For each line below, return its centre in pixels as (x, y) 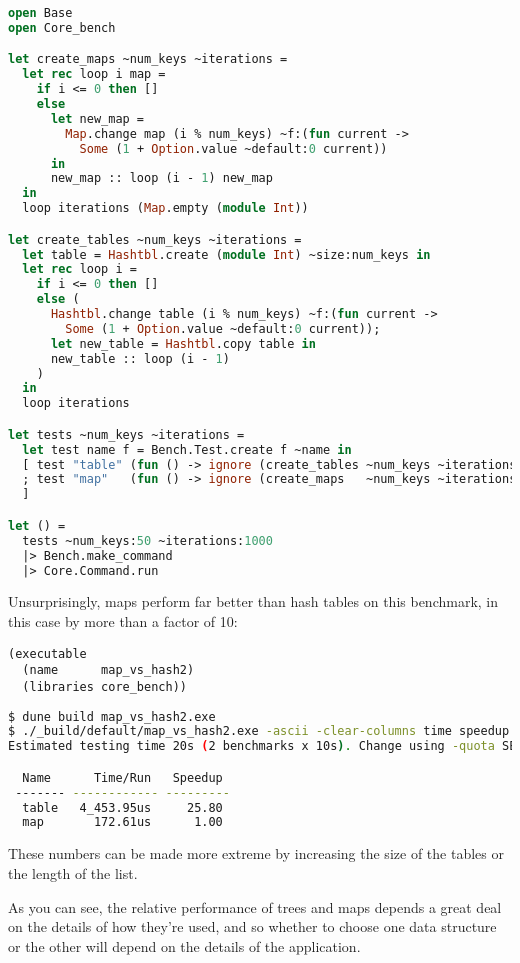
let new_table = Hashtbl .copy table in (183, 343)
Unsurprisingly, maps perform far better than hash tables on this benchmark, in (253, 601)
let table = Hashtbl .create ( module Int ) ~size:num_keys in (226, 254)
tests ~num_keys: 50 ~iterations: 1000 (147, 540)
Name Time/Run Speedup (122, 777)
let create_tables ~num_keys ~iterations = (155, 239)
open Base (40, 13)
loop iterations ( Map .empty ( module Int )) (165, 208)
